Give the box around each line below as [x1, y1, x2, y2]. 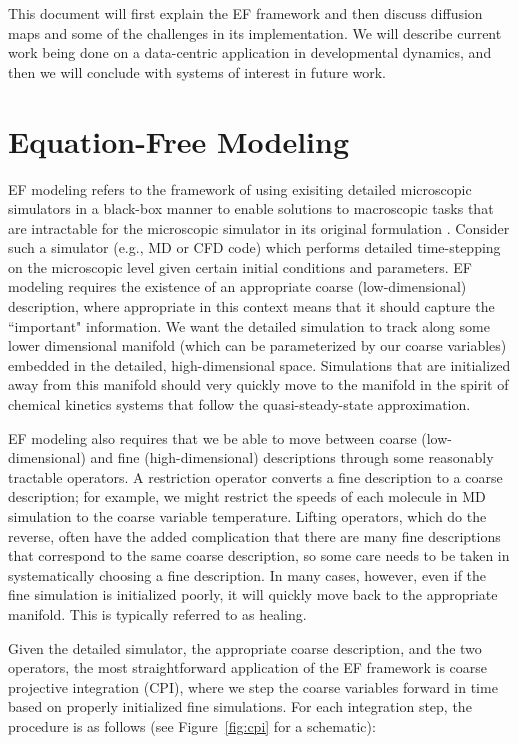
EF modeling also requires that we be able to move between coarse [8, 427, 417, 448]
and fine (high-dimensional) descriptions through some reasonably [90, 447, 494, 468]
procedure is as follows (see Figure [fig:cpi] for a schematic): [8, 715, 376, 736]
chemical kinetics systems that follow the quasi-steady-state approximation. [8, 394, 471, 415]
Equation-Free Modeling [8, 120, 350, 161]
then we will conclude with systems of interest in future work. [8, 61, 387, 82]
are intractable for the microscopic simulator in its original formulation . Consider [8, 217, 510, 238]
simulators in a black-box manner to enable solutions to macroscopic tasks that [8, 198, 494, 219]
